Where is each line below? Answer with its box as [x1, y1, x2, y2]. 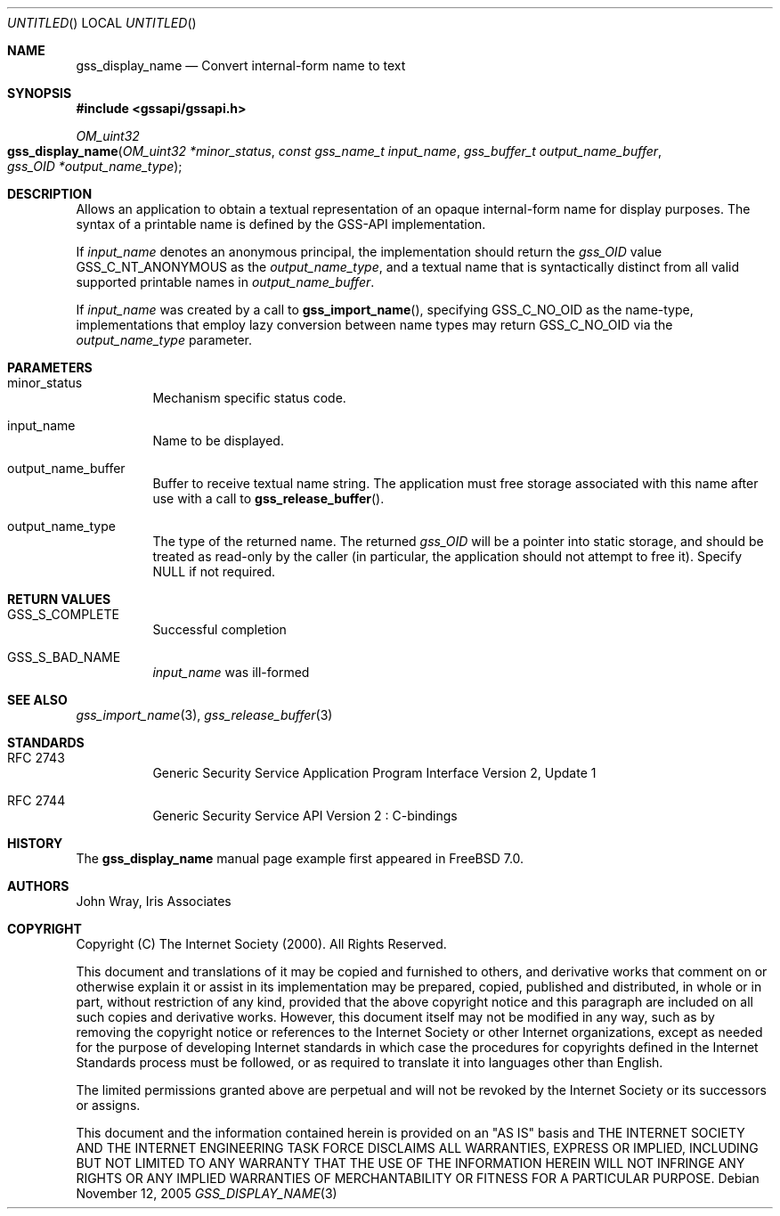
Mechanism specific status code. [152, 390, 346, 405]
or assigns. [76, 1098, 141, 1113]
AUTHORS [7, 878, 69, 894]
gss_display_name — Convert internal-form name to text [76, 58, 406, 73]
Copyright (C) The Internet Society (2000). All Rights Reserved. [76, 936, 447, 951]
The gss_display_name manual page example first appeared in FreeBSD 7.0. [76, 851, 524, 866]
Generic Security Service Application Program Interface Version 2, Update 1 [152, 765, 597, 780]
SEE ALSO [7, 692, 68, 707]
